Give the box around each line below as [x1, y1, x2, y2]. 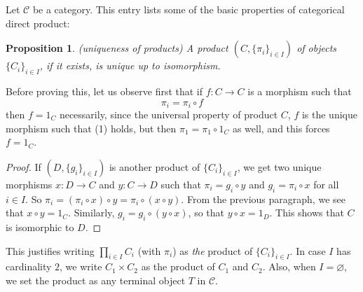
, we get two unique [237, 159, 322, 174]
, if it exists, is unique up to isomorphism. [39, 58, 221, 73]
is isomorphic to [6, 220, 74, 234]
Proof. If [6, 159, 41, 174]
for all [313, 176, 339, 191]
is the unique [301, 107, 357, 122]
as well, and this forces [232, 120, 330, 135]
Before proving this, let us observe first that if [6, 83, 203, 98]
